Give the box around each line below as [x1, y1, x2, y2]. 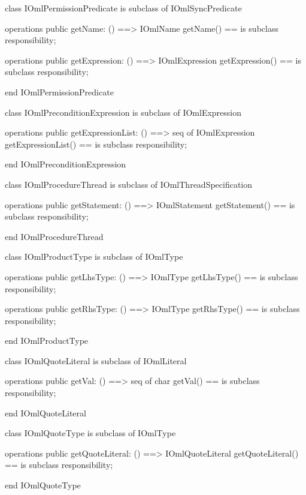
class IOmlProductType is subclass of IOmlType [5, 250, 183, 263]
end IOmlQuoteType [5, 479, 81, 491]
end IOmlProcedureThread [5, 230, 104, 242]
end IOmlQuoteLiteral [5, 406, 86, 419]
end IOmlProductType [5, 334, 89, 347]
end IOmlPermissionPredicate [5, 85, 114, 98]
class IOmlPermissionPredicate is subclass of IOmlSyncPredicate [5, 2, 242, 14]
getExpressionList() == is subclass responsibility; [5, 137, 187, 150]
